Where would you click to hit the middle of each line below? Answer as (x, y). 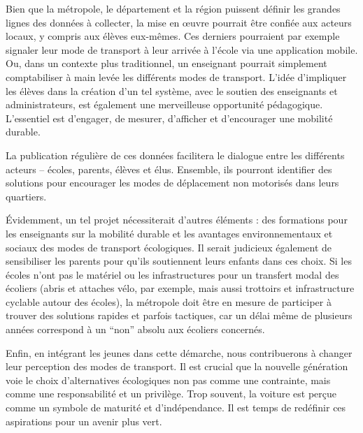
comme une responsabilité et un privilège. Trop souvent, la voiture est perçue (171, 394)
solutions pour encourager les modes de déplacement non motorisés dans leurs (172, 183)
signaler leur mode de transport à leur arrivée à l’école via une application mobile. (182, 49)
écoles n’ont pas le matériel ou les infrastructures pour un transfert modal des (172, 274)
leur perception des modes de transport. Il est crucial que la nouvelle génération (177, 366)
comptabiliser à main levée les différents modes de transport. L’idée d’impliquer (176, 76)
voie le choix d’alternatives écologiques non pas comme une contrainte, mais (168, 380)
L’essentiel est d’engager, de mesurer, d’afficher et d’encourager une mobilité (169, 118)
